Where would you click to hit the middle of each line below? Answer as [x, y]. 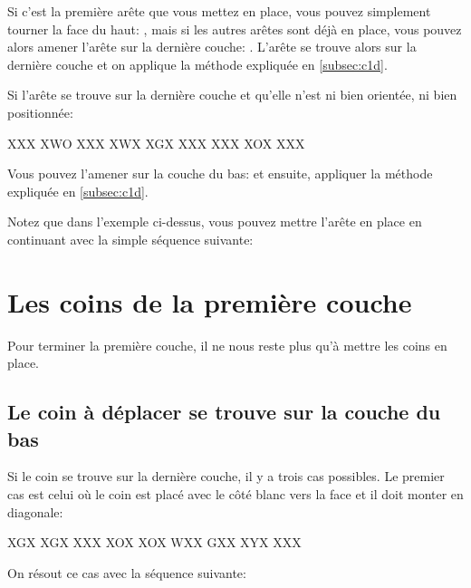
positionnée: [40, 112]
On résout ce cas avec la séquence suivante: [127, 572]
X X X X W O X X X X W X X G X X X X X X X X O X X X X [156, 143]
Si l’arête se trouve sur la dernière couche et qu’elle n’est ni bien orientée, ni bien [232, 95]
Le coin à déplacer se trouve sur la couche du [224, 412]
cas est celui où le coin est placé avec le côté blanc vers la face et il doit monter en [235, 494]
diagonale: [35, 511]
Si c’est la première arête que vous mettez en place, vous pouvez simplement [219, 11]
